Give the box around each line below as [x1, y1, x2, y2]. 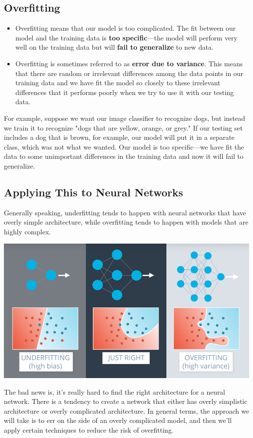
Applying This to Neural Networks [4, 184, 183, 199]
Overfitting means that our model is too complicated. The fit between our [15, 23, 236, 33]
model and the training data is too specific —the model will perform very [15, 32, 237, 42]
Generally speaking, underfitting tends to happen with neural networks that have [4, 207, 246, 217]
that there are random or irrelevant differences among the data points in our [15, 68, 244, 78]
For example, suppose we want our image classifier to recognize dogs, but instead [4, 113, 245, 123]
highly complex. [4, 226, 51, 236]
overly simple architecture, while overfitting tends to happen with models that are [4, 217, 249, 227]
